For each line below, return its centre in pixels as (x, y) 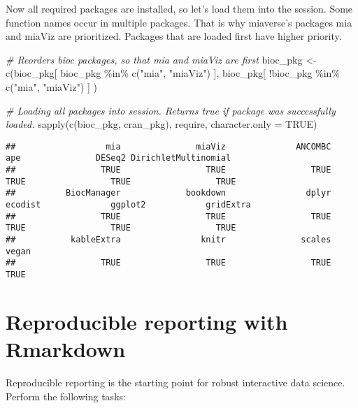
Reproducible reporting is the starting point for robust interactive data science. (176, 382)
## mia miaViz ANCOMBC (169, 146)
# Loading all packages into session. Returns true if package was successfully (171, 110)
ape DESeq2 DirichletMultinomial (119, 158)
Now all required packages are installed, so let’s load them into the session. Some (179, 8)
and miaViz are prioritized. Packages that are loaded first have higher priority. (174, 36)
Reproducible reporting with (147, 321)
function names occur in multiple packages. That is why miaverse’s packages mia (179, 22)
